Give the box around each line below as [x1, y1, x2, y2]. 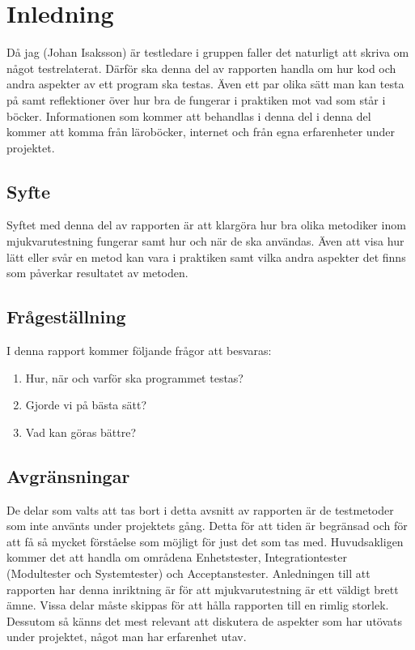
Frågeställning [6, 304, 126, 329]
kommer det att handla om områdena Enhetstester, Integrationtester [6, 549, 347, 566]
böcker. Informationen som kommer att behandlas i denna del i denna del [6, 107, 371, 124]
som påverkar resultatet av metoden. [6, 264, 188, 281]
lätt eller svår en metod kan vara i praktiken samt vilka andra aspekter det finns [6, 248, 406, 265]
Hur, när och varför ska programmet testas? [25, 369, 243, 386]
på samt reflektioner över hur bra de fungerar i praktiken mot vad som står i [6, 91, 386, 108]
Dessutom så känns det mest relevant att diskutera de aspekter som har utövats [6, 612, 403, 629]
